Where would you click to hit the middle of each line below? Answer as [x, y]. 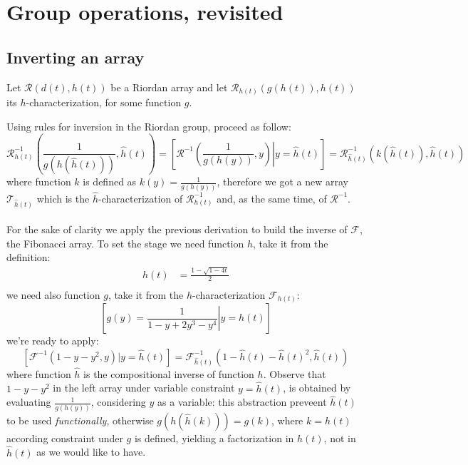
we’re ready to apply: [53, 341]
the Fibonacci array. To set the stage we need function [125, 243]
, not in [340, 438]
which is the [63, 198]
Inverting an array [76, 57]
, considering [118, 402]
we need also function [53, 294]
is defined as [110, 182]
